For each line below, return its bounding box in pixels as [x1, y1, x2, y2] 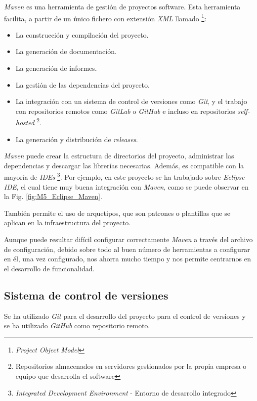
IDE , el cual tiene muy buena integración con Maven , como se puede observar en [4, 181, 249, 192]
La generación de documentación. [15, 46, 117, 56]
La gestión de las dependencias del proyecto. [15, 79, 150, 90]
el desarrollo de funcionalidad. [4, 263, 95, 273]
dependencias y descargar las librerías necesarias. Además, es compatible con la [4, 160, 244, 170]
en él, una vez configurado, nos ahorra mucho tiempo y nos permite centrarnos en [4, 253, 251, 264]
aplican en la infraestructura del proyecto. [4, 217, 131, 228]
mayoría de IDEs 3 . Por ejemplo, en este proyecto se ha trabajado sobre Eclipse [4, 170, 245, 182]
